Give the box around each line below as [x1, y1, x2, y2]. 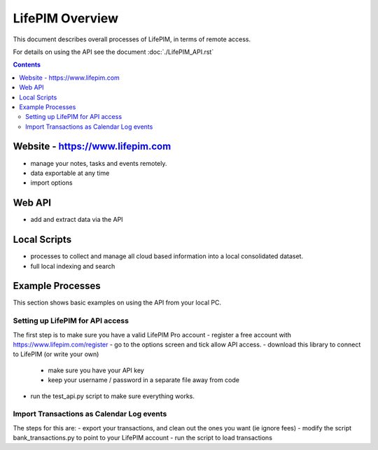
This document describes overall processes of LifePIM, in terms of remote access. [13, 35, 251, 43]
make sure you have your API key [48, 366, 145, 374]
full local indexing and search [30, 262, 115, 270]
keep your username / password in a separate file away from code [48, 376, 239, 384]
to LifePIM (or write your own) [13, 350, 99, 358]
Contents [13, 60, 41, 69]
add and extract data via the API [30, 216, 123, 224]
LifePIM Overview [13, 10, 119, 26]
